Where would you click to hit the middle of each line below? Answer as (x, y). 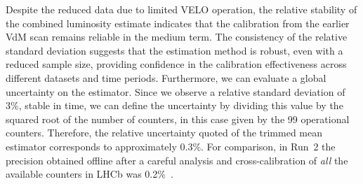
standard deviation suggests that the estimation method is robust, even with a (174, 50)
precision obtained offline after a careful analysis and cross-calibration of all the (177, 160)
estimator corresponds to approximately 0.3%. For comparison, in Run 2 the (171, 146)
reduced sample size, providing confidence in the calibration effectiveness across (176, 64)
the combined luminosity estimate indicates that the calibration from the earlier (178, 23)
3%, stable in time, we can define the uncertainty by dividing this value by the (174, 105)
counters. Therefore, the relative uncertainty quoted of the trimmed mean (164, 133)
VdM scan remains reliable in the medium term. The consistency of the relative (177, 37)
